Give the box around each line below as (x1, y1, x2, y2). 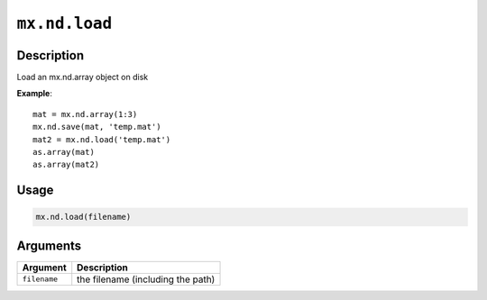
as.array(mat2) (32, 159, 100, 170)
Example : (16, 88, 53, 99)
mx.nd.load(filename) (35, 212, 132, 223)
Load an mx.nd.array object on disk (16, 72, 149, 83)
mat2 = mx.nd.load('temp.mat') (32, 134, 171, 144)
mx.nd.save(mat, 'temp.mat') (32, 122, 161, 132)
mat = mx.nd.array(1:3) (32, 109, 138, 119)
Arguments (16, 238, 82, 253)
